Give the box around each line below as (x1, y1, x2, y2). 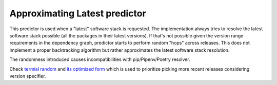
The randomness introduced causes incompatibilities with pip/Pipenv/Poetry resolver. (9, 56, 191, 62)
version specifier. (9, 73, 46, 79)
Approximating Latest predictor (9, 8, 146, 19)
